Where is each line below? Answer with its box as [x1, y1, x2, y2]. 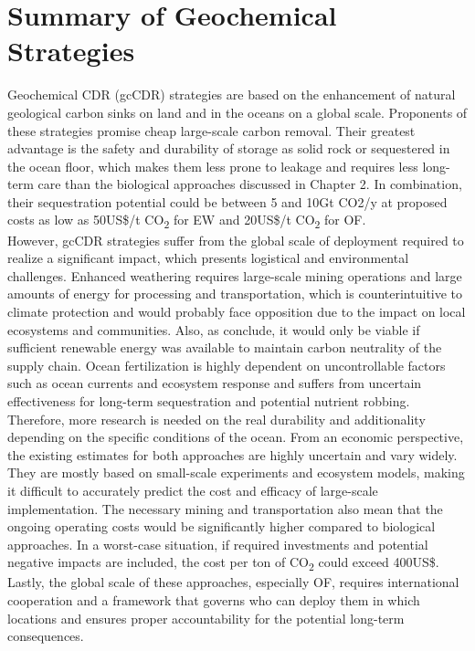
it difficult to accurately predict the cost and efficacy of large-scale [7, 480, 378, 499]
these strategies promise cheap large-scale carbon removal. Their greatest [7, 121, 416, 140]
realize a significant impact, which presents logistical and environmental [7, 248, 409, 268]
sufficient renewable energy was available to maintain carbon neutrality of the [7, 338, 442, 357]
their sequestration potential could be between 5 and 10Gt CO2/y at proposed [7, 192, 448, 211]
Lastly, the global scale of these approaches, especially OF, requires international [7, 572, 459, 592]
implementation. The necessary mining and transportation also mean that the [7, 499, 443, 518]
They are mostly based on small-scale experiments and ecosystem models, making [7, 463, 465, 482]
